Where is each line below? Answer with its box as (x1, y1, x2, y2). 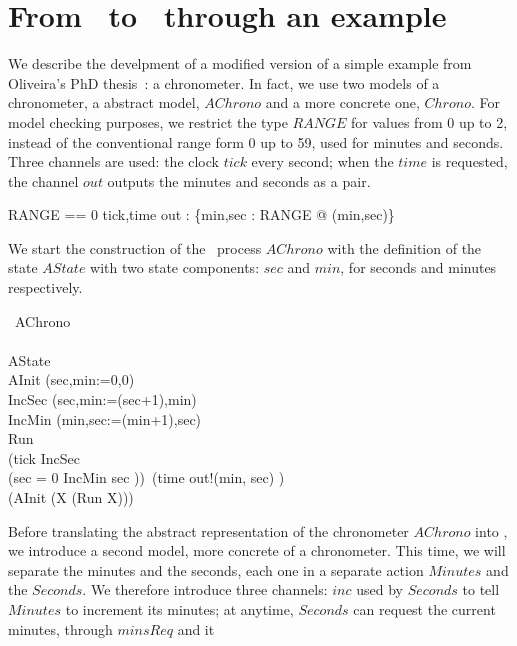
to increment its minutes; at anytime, (65, 598, 294, 619)
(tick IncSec (8, 447, 80, 468)
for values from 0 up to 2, (351, 111, 508, 132)
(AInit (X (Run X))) (8, 487, 134, 507)
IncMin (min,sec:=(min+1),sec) (8, 408, 202, 429)
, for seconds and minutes (340, 257, 497, 278)
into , (475, 520, 508, 541)
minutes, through (8, 618, 113, 639)
